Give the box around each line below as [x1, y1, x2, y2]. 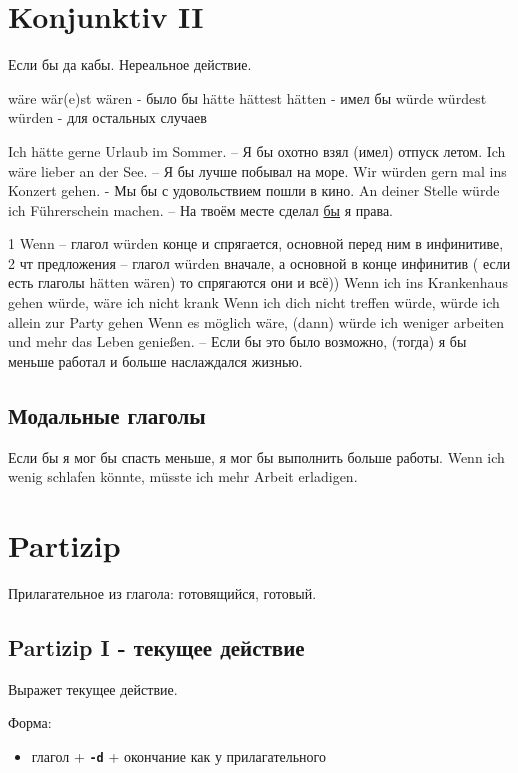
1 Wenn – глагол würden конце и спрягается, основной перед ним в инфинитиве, [8, 233, 504, 254]
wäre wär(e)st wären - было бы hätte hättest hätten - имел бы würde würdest [8, 87, 487, 108]
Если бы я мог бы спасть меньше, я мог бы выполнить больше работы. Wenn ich [8, 446, 505, 467]
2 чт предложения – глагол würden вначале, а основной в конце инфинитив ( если [8, 252, 511, 273]
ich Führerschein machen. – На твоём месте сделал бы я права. [8, 199, 393, 220]
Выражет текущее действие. [8, 678, 178, 699]
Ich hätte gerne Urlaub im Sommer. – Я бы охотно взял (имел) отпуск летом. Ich [8, 140, 506, 161]
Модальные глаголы [8, 399, 206, 430]
